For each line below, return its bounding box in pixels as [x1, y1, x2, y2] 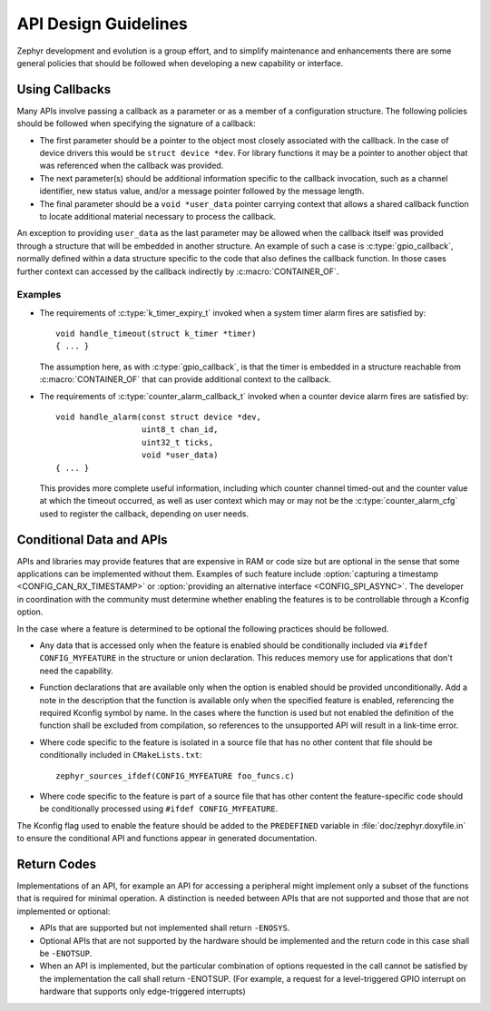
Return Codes [16, 856, 97, 871]
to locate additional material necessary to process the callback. [39, 211, 277, 221]
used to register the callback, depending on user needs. [39, 508, 250, 519]
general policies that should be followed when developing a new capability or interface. [16, 57, 344, 68]
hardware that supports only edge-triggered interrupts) [39, 986, 247, 997]
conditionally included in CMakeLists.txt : [39, 750, 203, 761]
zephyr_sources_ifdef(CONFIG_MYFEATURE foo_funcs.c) [55, 771, 295, 780]
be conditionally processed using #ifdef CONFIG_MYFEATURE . [39, 803, 279, 814]
